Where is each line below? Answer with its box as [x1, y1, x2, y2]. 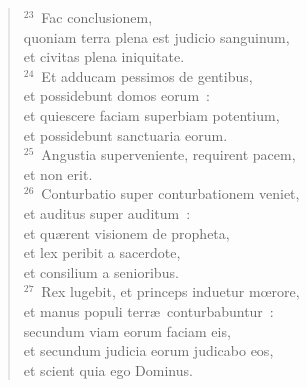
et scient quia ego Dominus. [23, 359, 193, 380]
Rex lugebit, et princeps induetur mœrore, [41, 281, 300, 302]
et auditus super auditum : [23, 202, 191, 223]
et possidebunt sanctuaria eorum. [23, 124, 228, 145]
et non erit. [23, 163, 93, 184]
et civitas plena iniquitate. [23, 46, 185, 67]
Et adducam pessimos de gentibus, [41, 65, 253, 86]
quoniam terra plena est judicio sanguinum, [23, 26, 290, 47]
